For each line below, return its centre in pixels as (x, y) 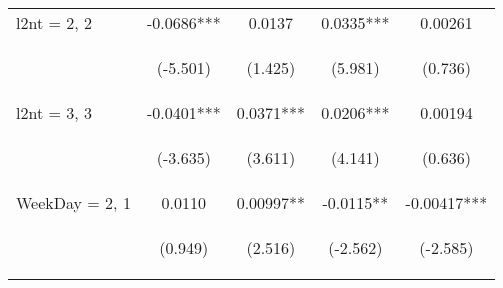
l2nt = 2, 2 (54, 22)
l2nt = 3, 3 (54, 112)
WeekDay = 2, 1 (73, 202)
